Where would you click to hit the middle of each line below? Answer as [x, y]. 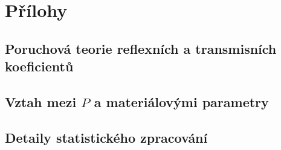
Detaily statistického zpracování [106, 137]
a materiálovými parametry [181, 101]
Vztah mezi [41, 101]
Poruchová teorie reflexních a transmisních [141, 48]
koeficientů [39, 66]
